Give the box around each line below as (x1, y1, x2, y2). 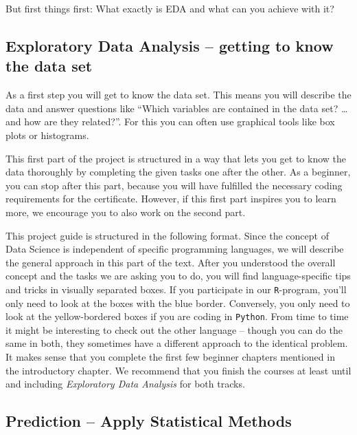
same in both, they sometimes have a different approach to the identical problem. (5, 336, 348, 350)
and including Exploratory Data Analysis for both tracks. (5, 376, 245, 391)
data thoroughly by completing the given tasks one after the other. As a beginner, (5, 165, 351, 179)
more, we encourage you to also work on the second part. (5, 204, 246, 219)
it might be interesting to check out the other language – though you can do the (5, 322, 343, 337)
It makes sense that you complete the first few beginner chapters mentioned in (5, 350, 335, 363)
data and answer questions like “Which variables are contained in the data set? (5, 100, 338, 115)
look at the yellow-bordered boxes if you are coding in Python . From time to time (5, 309, 349, 323)
